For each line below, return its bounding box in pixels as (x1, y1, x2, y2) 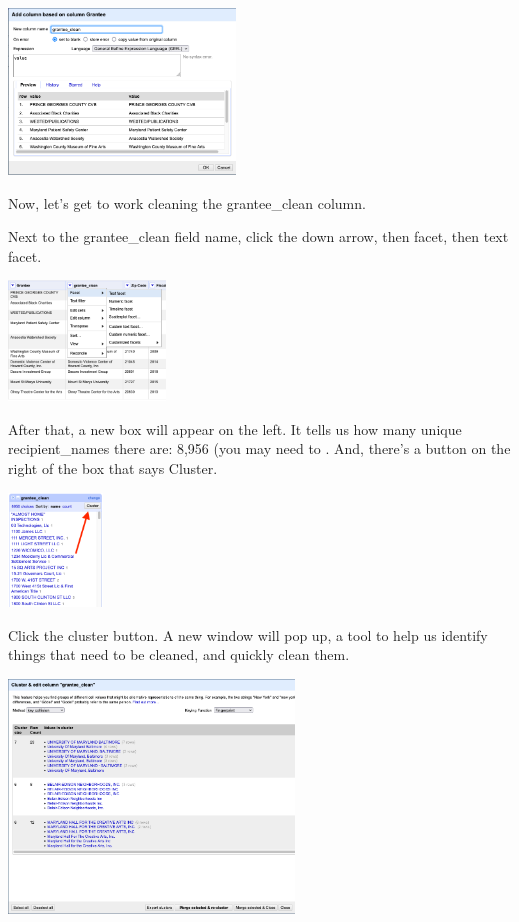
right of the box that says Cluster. (8, 457, 218, 478)
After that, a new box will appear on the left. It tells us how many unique (8, 418, 462, 439)
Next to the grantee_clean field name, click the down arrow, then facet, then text (8, 226, 509, 247)
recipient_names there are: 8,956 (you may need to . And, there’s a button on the (8, 438, 511, 459)
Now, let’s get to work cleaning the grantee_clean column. (8, 192, 366, 213)
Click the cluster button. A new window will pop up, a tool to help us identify (8, 624, 488, 645)
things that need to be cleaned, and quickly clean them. (8, 644, 350, 665)
